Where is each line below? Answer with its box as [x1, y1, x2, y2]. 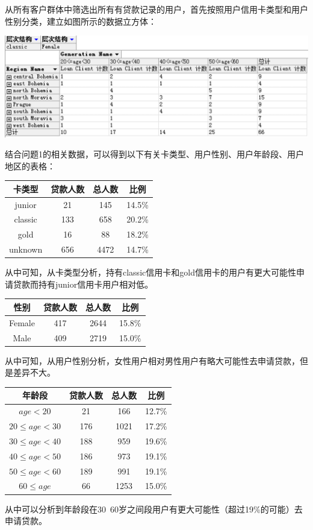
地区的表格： [5, 159, 55, 172]
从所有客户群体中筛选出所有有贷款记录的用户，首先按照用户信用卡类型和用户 [5, 3, 308, 15]
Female [9, 316, 35, 329]
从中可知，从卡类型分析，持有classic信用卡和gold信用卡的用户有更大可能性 [5, 266, 296, 279]
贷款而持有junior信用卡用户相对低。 [13, 277, 153, 290]
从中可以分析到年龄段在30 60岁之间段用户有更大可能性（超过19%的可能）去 [5, 502, 303, 515]
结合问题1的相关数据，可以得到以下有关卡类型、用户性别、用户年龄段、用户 [5, 148, 304, 160]
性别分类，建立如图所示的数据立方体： [5, 14, 156, 27]
